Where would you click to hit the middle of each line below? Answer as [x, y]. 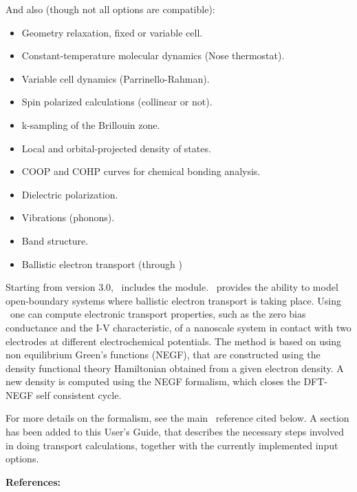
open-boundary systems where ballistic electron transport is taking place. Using [174, 300]
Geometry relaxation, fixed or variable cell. [112, 32]
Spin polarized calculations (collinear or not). [117, 102]
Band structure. [55, 240]
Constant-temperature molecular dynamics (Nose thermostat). [153, 55]
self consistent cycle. [79, 394]
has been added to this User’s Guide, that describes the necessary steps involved [175, 432]
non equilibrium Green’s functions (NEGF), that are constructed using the [163, 355]
